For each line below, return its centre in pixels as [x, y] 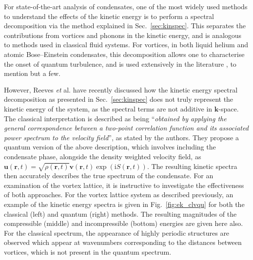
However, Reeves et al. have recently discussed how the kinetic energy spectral [121, 89]
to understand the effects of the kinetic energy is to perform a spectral [109, 16]
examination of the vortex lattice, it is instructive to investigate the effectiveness [124, 185]
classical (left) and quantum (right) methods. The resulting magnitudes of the [120, 214]
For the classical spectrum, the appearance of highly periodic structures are [117, 232]
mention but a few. [32, 73]
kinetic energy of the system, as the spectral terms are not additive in [108, 108]
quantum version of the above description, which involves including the [110, 147]
